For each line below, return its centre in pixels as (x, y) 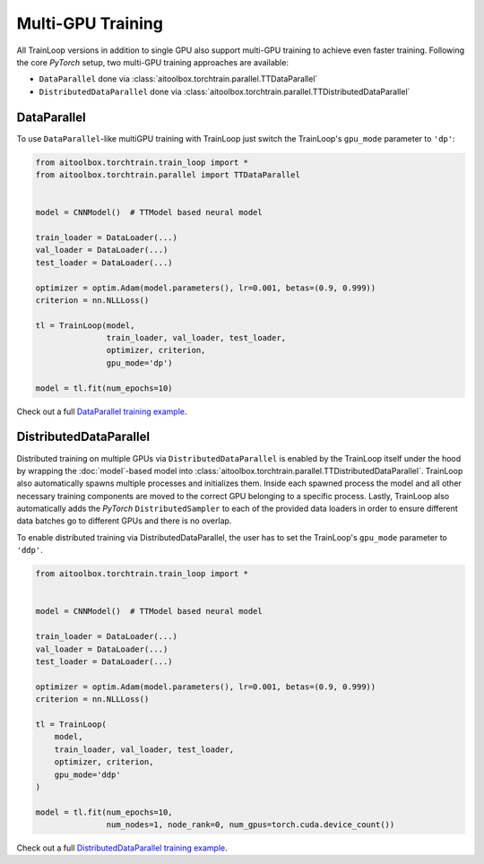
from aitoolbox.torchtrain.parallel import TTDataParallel (168, 175)
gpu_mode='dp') (140, 363)
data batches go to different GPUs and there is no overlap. (124, 521)
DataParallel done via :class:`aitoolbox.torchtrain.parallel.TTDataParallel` (178, 79)
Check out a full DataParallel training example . (102, 411)
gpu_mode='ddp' (87, 774)
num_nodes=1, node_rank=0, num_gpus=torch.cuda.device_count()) (251, 825)
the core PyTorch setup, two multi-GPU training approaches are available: (152, 62)
